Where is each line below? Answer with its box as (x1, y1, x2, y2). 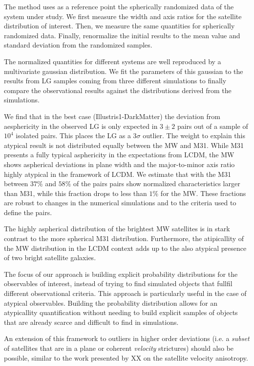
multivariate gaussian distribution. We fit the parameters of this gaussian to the (4, 66, 243, 76)
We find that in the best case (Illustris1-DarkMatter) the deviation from (4, 111, 220, 121)
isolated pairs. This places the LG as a (16, 130, 131, 141)
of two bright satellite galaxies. (4, 252, 96, 263)
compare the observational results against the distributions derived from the (4, 85, 232, 95)
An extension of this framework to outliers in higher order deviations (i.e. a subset (4, 333, 250, 343)
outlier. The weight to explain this (143, 130, 245, 141)
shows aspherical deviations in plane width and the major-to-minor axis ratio (4, 159, 235, 169)
